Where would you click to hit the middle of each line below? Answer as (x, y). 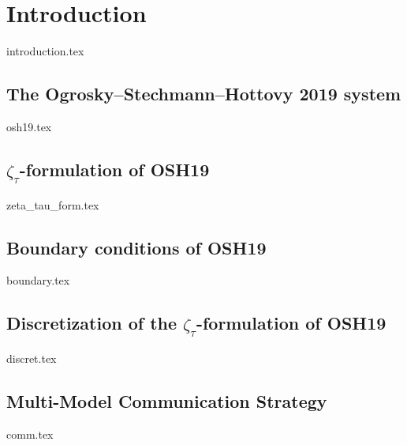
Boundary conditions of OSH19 (136, 247)
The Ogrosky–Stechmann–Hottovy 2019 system (204, 94)
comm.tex (30, 434)
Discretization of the (92, 323)
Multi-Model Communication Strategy (167, 400)
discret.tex (32, 358)
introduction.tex (45, 51)
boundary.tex (38, 280)
